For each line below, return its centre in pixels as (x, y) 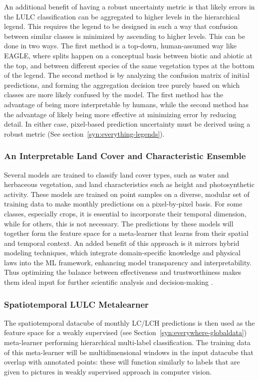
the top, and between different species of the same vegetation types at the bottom (129, 65)
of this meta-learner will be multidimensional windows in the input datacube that (129, 352)
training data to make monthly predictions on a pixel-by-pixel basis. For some (123, 204)
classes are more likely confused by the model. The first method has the (114, 95)
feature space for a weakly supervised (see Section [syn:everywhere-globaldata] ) (126, 332)
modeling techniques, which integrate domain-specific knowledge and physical (122, 253)
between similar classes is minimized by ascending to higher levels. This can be (125, 36)
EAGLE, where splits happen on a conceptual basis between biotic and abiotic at (129, 55)
